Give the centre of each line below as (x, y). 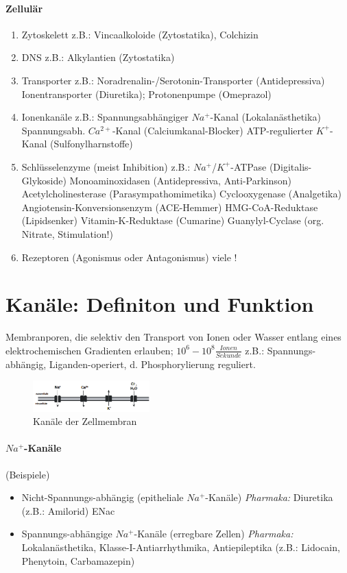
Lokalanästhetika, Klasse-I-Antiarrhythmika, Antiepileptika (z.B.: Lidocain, (181, 547)
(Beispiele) (28, 474)
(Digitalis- (290, 166)
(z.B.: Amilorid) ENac (68, 510)
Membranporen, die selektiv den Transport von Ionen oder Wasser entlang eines (173, 337)
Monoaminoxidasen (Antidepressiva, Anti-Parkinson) (180, 180)
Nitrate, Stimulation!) (67, 233)
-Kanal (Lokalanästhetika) (265, 117)
